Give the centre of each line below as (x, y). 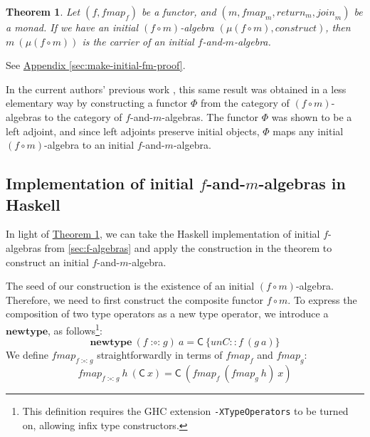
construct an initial (47, 262)
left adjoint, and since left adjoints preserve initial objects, (133, 131)
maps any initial (308, 131)
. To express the (322, 299)
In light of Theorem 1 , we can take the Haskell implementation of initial (163, 234)
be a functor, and (179, 11)
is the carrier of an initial (138, 41)
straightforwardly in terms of (160, 355)
